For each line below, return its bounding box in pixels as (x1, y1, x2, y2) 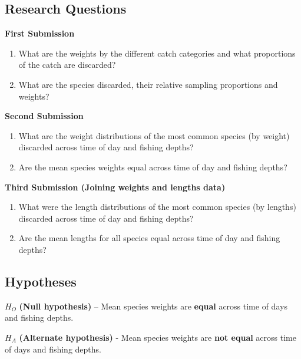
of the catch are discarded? (18, 58, 116, 71)
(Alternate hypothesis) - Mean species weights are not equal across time (19, 331, 296, 343)
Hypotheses (5, 272, 77, 290)
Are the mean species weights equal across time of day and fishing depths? (18, 160, 287, 173)
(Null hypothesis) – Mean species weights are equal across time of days (19, 299, 287, 312)
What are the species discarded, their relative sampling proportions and (18, 78, 278, 90)
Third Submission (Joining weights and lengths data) (5, 180, 226, 193)
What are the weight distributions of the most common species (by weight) (18, 129, 290, 141)
